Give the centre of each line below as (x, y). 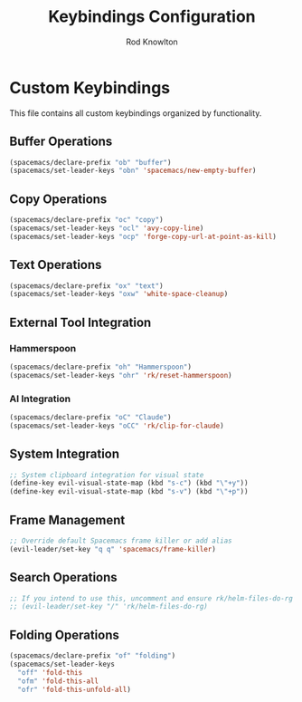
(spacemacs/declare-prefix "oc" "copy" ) (87, 220)
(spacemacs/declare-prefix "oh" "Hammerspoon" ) (101, 367)
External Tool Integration (80, 322)
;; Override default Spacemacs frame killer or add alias (121, 541)
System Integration (65, 454)
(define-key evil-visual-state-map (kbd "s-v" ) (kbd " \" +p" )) (129, 492)
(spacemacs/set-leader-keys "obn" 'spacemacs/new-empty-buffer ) (133, 171)
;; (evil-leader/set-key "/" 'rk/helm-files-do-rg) (109, 607)
